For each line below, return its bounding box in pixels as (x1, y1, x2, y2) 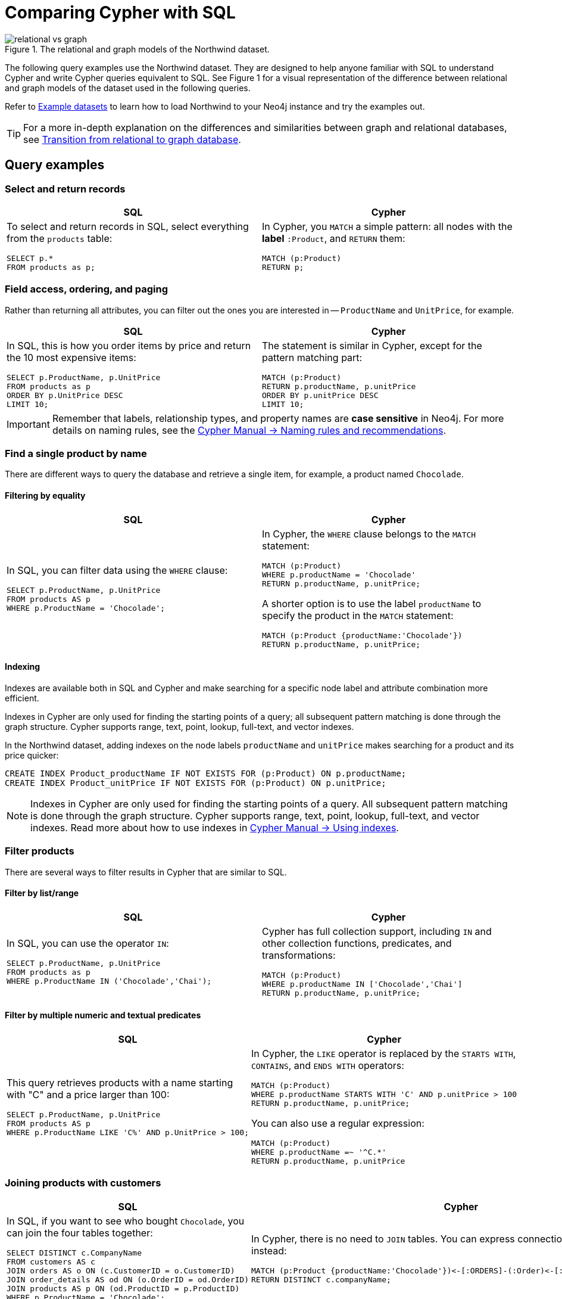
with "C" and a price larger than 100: (7, 1088, 170, 1101)
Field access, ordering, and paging (5, 283, 168, 296)
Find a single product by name (5, 447, 147, 460)
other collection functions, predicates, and (262, 937, 452, 949)
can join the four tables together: (7, 1226, 153, 1239)
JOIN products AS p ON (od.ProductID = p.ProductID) (7, 1284, 240, 1293)
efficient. (5, 692, 39, 703)
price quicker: (5, 750, 59, 760)
